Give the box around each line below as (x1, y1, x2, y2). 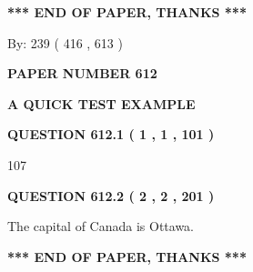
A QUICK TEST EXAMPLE (7, 94, 196, 113)
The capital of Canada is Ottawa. (7, 217, 195, 236)
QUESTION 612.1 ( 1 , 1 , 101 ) (7, 125, 215, 144)
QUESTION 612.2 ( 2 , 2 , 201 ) (7, 186, 215, 205)
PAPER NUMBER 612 (7, 64, 157, 83)
